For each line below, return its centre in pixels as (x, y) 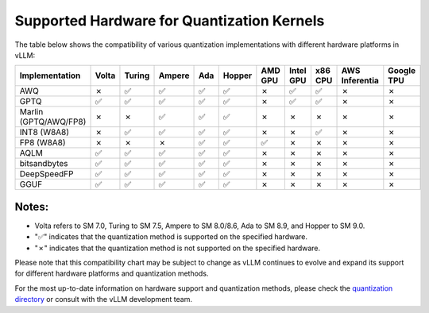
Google (402, 71)
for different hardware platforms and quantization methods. (112, 273)
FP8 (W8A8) (43, 143)
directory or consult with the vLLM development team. (103, 299)
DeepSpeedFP (46, 174)
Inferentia (360, 81)
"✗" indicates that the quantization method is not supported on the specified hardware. (178, 248)
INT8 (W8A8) (44, 133)
